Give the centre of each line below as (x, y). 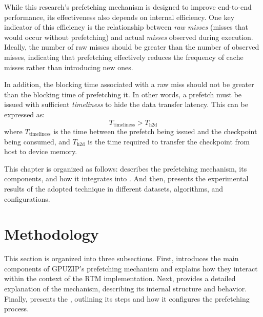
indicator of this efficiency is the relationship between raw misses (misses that (126, 27)
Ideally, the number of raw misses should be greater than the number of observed (132, 47)
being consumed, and (37, 141)
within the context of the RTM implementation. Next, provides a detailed (120, 278)
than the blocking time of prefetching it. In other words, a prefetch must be (123, 94)
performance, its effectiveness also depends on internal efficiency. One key (119, 17)
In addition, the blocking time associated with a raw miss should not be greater (129, 84)
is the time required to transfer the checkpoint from (169, 141)
